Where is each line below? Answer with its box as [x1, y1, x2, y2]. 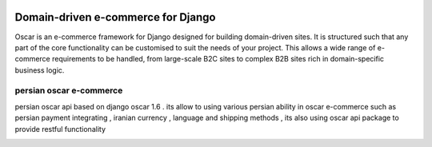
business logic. [14, 65, 65, 75]
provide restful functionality [14, 124, 106, 133]
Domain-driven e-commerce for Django [14, 10, 216, 24]
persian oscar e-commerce [14, 85, 123, 96]
